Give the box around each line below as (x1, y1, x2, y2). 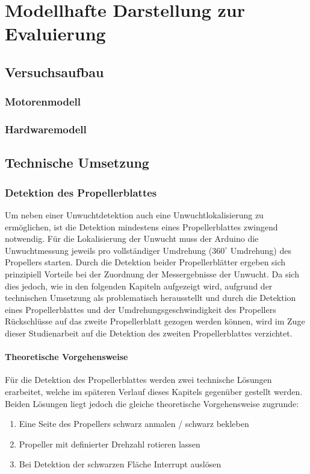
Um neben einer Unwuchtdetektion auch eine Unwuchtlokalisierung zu (5, 209, 264, 221)
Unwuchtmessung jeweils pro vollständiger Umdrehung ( (5, 244, 212, 256)
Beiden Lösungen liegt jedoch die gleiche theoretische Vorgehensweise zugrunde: (5, 397, 299, 409)
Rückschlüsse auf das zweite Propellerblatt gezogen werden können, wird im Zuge (5, 315, 305, 327)
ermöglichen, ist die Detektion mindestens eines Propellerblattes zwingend (5, 220, 278, 233)
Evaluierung (5, 21, 106, 46)
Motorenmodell (5, 94, 81, 109)
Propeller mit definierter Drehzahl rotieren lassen (19, 437, 200, 450)
